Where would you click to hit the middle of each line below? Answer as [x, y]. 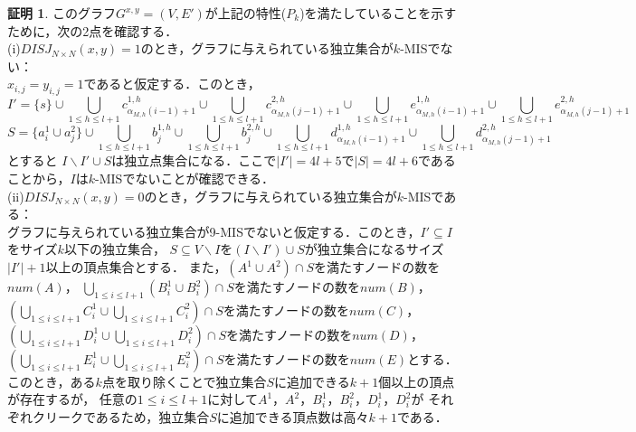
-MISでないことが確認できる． [185, 178]
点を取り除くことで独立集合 [184, 381]
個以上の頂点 [417, 381]
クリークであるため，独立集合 [121, 417]
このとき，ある [52, 381]
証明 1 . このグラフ [62, 13]
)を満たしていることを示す [378, 13]
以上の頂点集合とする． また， [136, 267]
